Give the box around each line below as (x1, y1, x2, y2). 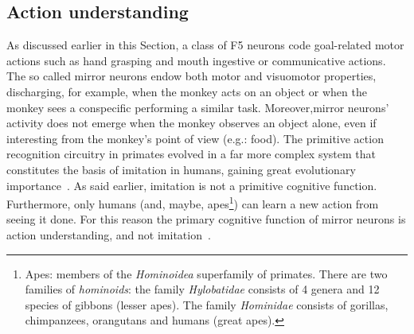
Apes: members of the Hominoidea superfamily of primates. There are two (25, 265, 388, 282)
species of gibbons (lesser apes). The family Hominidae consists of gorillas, (25, 296, 389, 313)
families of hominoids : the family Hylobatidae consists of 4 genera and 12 (25, 281, 380, 297)
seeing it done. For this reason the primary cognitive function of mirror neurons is (6, 211, 406, 227)
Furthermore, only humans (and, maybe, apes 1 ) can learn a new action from (6, 193, 379, 212)
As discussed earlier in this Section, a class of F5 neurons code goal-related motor (6, 37, 404, 53)
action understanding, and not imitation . (6, 226, 211, 243)
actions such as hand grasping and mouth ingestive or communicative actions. (6, 52, 386, 68)
